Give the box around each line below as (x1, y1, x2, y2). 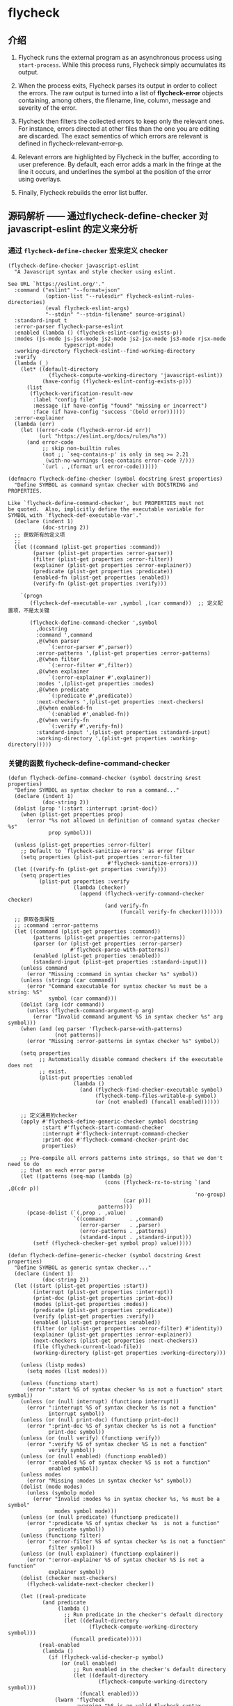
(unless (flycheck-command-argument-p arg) (26, 1007, 155, 1014)
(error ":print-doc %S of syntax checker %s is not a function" (26, 1422, 217, 1429)
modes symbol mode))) (54, 1508, 118, 1515)
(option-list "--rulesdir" (45, 292, 124, 300)
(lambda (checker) (73, 884, 127, 891)
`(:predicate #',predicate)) (48, 692, 133, 699)
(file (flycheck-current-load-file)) (33, 1343, 142, 1350)
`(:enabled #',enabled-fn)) (48, 710, 130, 717)
